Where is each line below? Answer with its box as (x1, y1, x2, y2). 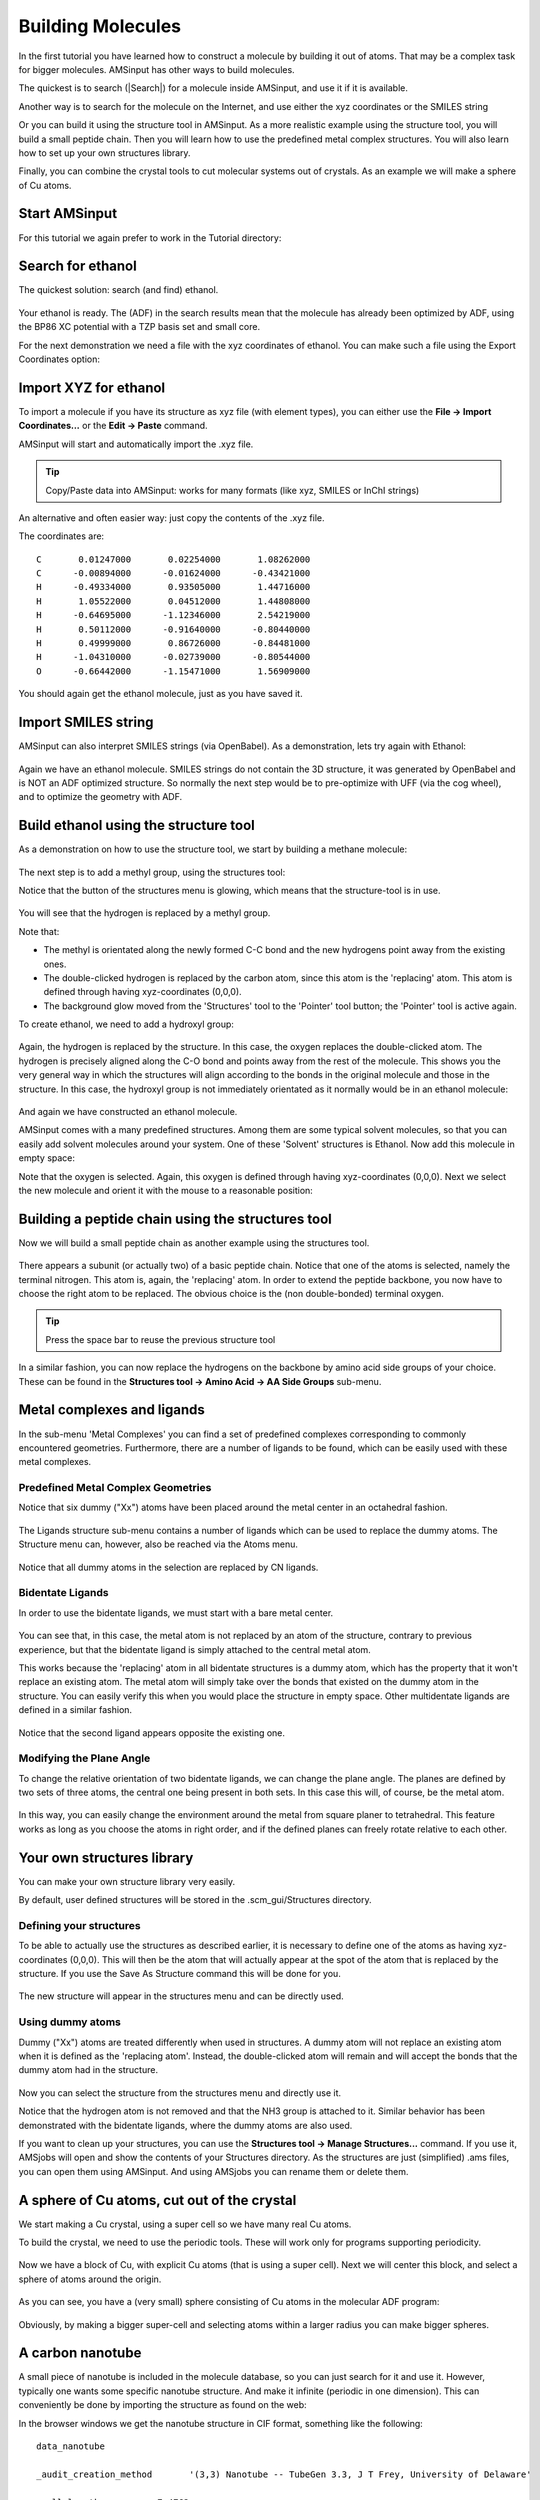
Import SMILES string (18, 714, 154, 731)
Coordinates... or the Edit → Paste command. (18, 420, 209, 432)
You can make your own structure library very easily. (18, 1875, 236, 1887)
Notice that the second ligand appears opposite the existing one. (18, 1726, 285, 1739)
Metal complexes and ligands (18, 1401, 205, 1419)
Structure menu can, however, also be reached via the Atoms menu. (18, 1538, 299, 1550)
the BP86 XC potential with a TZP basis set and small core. (18, 321, 260, 333)
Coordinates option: (18, 353, 100, 365)
